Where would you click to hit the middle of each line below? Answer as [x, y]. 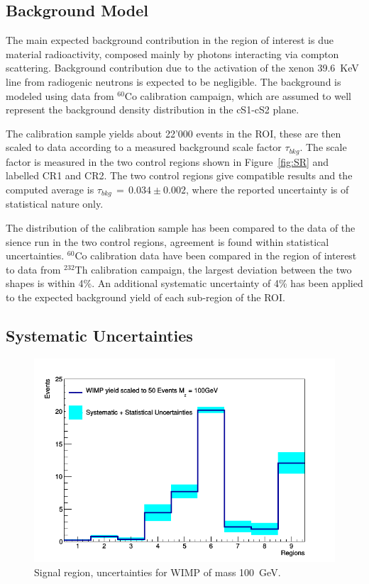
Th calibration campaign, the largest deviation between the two [213, 269]
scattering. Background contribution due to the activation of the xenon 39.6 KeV [182, 68]
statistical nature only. [55, 204]
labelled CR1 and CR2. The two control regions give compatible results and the [179, 175]
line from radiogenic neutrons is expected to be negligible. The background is [174, 81]
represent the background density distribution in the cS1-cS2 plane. [153, 109]
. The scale [323, 147]
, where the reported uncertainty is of [267, 189]
